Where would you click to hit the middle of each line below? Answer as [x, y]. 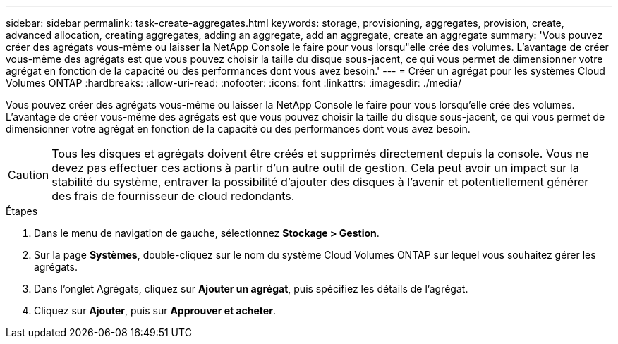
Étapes [22, 211]
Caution [29, 175]
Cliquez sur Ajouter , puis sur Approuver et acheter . [155, 311]
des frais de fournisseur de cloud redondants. [173, 196]
